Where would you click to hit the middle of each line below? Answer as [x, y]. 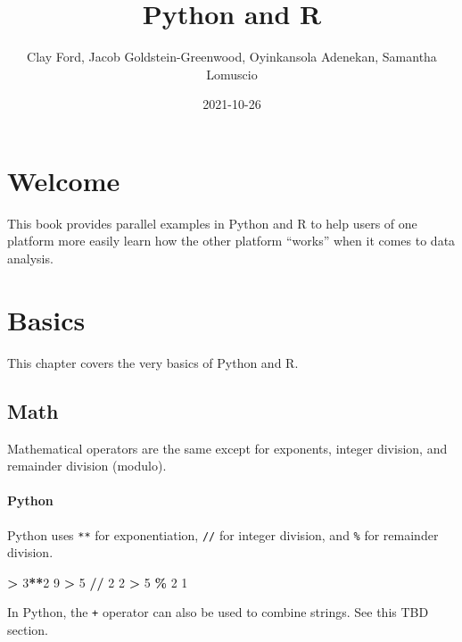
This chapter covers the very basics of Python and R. [153, 362]
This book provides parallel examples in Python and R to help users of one [212, 223]
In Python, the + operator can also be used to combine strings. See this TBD [218, 612]
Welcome [64, 180]
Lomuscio [232, 74]
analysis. [30, 258]
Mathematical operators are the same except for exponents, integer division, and [227, 448]
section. [28, 630]
